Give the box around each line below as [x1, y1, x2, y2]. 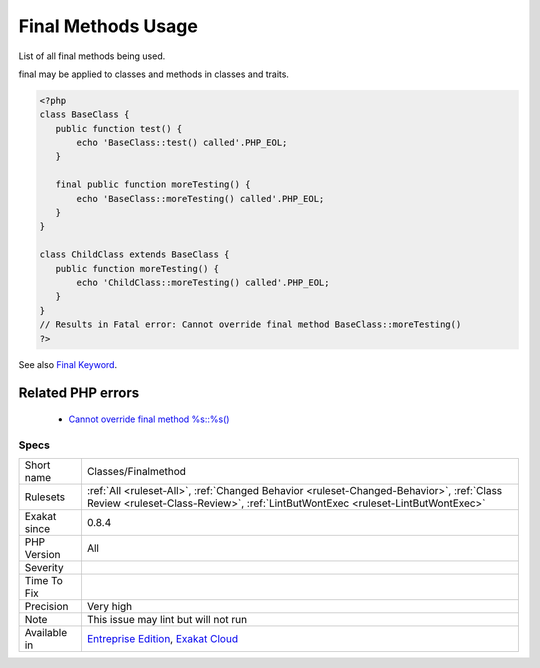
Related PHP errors [18, 385, 140, 402]
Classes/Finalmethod [86, 465, 187, 479]
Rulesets [24, 490, 65, 504]
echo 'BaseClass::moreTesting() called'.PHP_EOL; [76, 193, 325, 204]
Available [24, 626, 68, 640]
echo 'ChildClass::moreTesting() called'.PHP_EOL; [76, 277, 330, 288]
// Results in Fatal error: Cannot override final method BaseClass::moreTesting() [39, 319, 462, 330]
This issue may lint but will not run [86, 613, 248, 627]
